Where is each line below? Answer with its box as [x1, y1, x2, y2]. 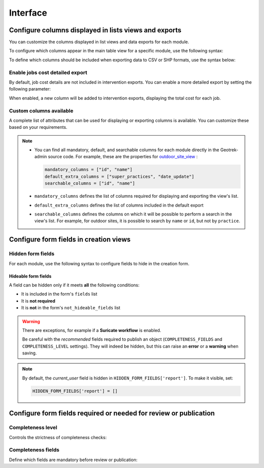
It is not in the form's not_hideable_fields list [21, 305, 121, 311]
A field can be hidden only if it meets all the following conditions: [9, 282, 140, 288]
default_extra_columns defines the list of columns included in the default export [34, 202, 204, 208]
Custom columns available [9, 107, 73, 114]
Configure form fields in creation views [9, 235, 131, 244]
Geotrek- [220, 147, 239, 153]
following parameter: [9, 86, 51, 92]
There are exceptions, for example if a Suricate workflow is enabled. [22, 327, 161, 333]
